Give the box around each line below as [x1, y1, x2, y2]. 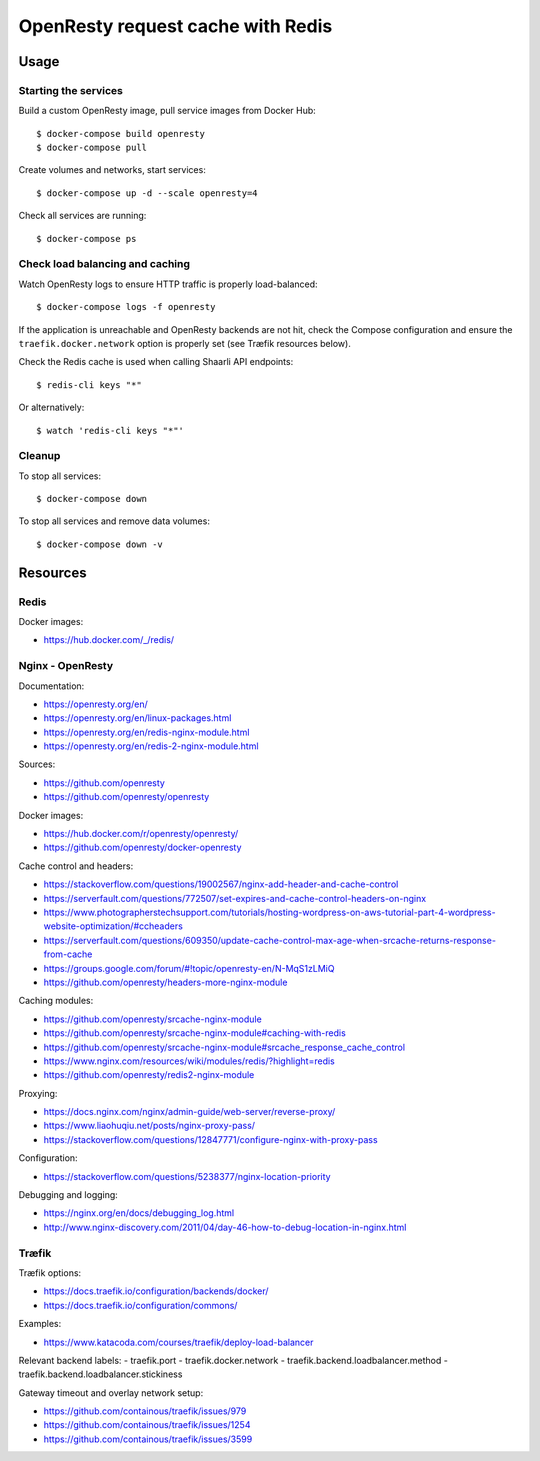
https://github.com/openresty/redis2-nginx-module [43, 1069, 255, 1081]
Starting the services [18, 83, 124, 97]
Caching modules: [18, 995, 94, 1007]
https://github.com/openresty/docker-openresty [43, 841, 242, 854]
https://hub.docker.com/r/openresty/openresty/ [43, 828, 239, 840]
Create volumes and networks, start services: [18, 164, 207, 176]
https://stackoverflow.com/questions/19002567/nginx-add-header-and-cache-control [43, 878, 399, 890]
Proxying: [18, 1087, 58, 1099]
